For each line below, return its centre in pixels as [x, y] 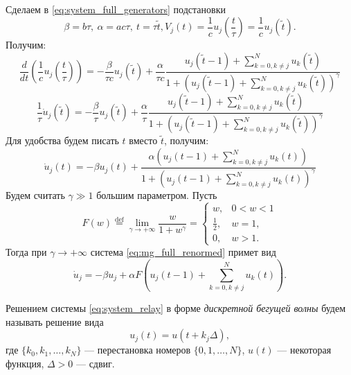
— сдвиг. [95, 363]
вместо [143, 140]
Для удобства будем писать [62, 140]
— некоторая [304, 350]
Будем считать [35, 195]
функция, [25, 363]
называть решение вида [55, 321]
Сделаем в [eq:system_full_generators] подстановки [116, 9]
